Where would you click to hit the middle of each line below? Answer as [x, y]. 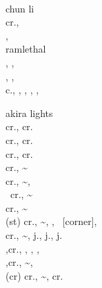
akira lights [29, 112]
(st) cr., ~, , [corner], [51, 221]
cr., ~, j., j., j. [34, 235]
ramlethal [26, 49]
